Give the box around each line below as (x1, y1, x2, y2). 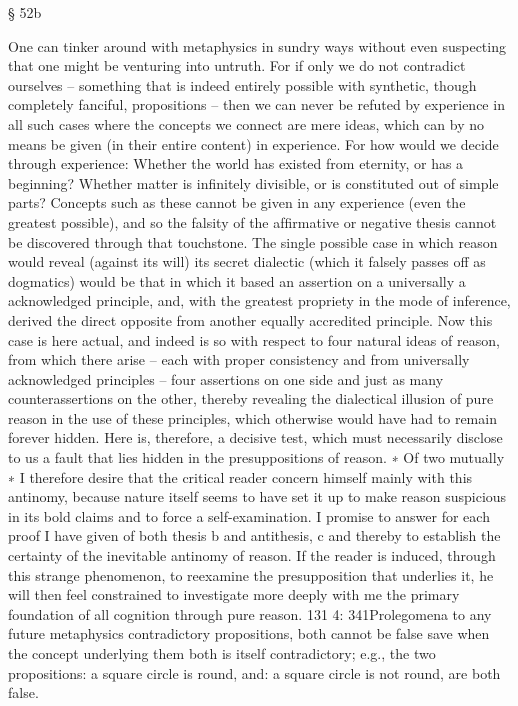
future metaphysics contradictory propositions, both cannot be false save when (8, 623, 490, 644)
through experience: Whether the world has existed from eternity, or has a (8, 153, 464, 174)
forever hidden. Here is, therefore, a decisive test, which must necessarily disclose (8, 427, 503, 448)
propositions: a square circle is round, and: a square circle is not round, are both (8, 662, 501, 683)
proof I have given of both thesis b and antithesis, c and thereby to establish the (8, 525, 501, 546)
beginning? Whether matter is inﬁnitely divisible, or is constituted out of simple (8, 172, 499, 193)
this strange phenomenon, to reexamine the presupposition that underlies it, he (8, 564, 494, 585)
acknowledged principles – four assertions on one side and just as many (8, 368, 444, 389)
